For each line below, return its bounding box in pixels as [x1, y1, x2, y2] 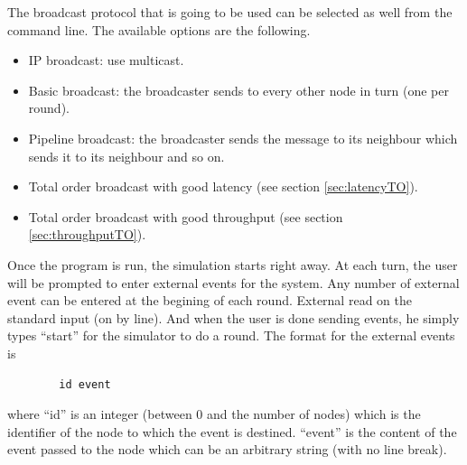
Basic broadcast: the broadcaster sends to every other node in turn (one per [28, 80, 449, 99]
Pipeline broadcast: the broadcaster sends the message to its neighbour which [28, 128, 458, 147]
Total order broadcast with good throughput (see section [28, 207, 343, 226]
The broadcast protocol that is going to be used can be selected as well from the [7, 3, 453, 21]
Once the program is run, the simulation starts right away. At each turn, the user [7, 255, 458, 274]
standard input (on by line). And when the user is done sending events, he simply [7, 308, 460, 327]
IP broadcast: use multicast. [28, 51, 184, 70]
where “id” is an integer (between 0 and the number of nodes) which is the [7, 405, 421, 423]
